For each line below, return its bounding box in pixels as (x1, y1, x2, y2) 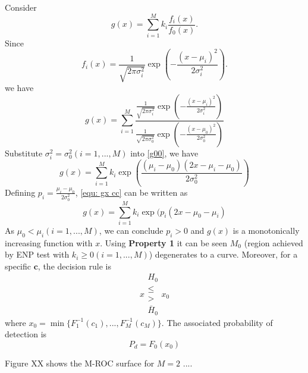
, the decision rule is (37, 259, 111, 272)
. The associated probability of (161, 316, 273, 328)
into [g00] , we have (130, 146, 199, 159)
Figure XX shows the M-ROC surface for (5, 356, 155, 369)
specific (5, 259, 32, 272)
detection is (5, 328, 47, 340)
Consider (5, 1, 37, 13)
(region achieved (244, 236, 303, 249)
